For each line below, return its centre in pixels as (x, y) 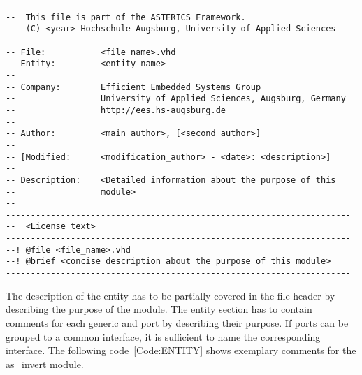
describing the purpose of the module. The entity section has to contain (159, 309)
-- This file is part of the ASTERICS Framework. (126, 17)
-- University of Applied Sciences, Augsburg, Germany (176, 99)
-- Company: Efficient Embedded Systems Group (133, 87)
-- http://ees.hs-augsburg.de (116, 110)
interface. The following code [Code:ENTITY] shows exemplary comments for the (181, 350)
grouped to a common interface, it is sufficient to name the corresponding (163, 336)
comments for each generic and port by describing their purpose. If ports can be (177, 322)
